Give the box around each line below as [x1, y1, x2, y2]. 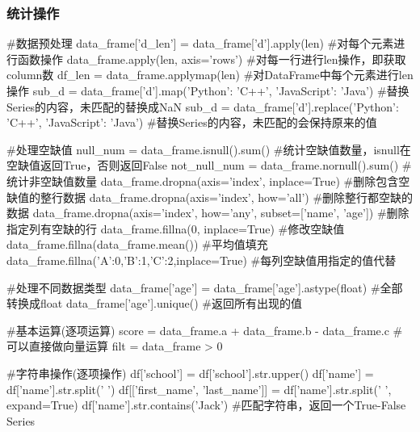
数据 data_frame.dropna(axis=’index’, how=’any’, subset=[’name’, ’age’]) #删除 [6, 204, 409, 221]
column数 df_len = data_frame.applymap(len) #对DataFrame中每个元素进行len [6, 66, 414, 83]
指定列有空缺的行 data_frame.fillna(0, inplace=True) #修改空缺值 [6, 220, 345, 237]
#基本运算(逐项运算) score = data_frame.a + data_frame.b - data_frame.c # [6, 321, 403, 338]
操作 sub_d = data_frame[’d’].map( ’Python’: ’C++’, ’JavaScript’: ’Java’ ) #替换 [6, 82, 409, 99]
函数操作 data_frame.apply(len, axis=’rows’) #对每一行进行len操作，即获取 [17, 50, 406, 67]
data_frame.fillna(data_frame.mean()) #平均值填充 [6, 236, 268, 253]
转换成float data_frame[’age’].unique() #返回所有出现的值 [6, 295, 303, 312]
